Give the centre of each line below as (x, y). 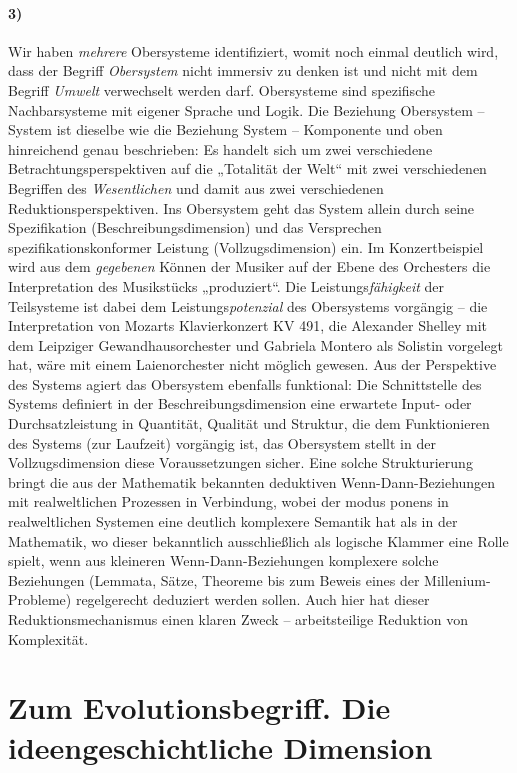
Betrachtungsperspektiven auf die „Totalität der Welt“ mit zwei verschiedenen (247, 168)
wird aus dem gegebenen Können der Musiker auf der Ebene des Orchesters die (249, 266)
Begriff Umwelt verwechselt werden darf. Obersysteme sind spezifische (221, 89)
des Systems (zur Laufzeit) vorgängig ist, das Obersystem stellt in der (222, 442)
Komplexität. (48, 638)
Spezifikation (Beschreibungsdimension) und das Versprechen (195, 227)
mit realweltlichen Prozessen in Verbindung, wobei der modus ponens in (228, 501)
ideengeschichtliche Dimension (220, 746)
